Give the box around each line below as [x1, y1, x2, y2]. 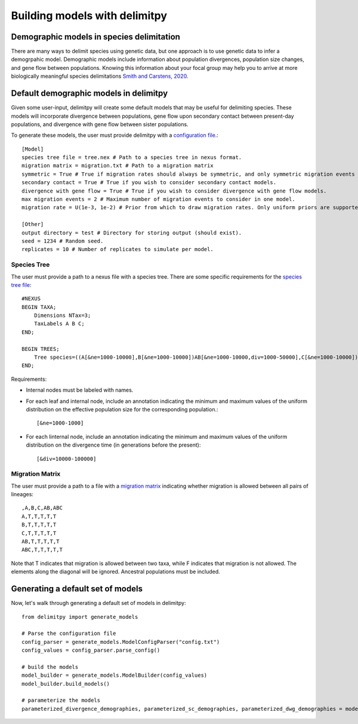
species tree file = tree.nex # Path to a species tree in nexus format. [21, 154, 242, 161]
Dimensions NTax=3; [33, 312, 91, 319]
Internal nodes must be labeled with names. [26, 386, 134, 394]
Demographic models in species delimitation [11, 32, 180, 42]
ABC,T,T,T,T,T [21, 546, 63, 553]
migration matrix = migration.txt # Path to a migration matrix [21, 162, 214, 169]
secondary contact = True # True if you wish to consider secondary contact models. [21, 179, 277, 186]
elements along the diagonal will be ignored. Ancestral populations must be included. [11, 568, 220, 575]
